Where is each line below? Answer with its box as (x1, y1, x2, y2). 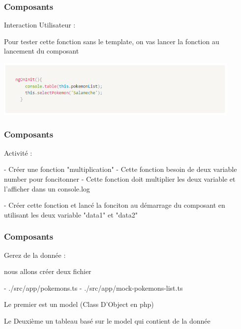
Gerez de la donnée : (4, 249, 66, 260)
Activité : (4, 147, 32, 158)
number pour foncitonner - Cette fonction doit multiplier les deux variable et (4, 173, 236, 184)
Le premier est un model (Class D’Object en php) (4, 299, 154, 309)
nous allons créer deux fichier (4, 266, 91, 276)
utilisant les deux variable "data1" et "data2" (4, 209, 138, 219)
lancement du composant (4, 46, 79, 56)
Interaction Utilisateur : (4, 20, 76, 30)
